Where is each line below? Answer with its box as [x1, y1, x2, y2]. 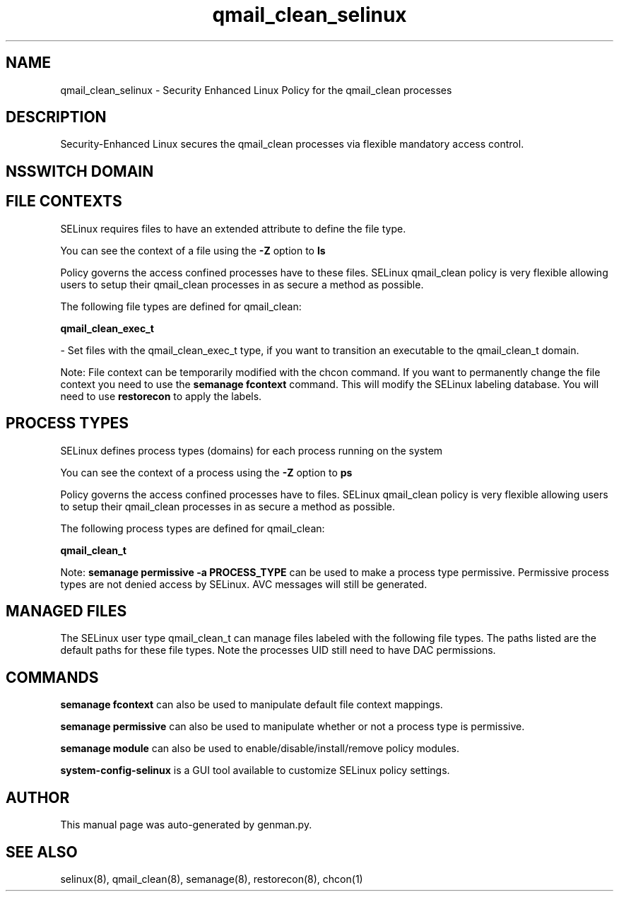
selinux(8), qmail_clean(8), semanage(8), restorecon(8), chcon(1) [60, 872, 363, 885]
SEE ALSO [6, 843, 78, 861]
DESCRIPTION [6, 108, 107, 127]
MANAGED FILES [6, 602, 127, 620]
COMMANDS [6, 668, 99, 686]
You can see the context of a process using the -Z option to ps [60, 466, 353, 479]
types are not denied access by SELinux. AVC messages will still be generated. [60, 578, 428, 590]
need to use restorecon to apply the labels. [60, 389, 262, 402]
